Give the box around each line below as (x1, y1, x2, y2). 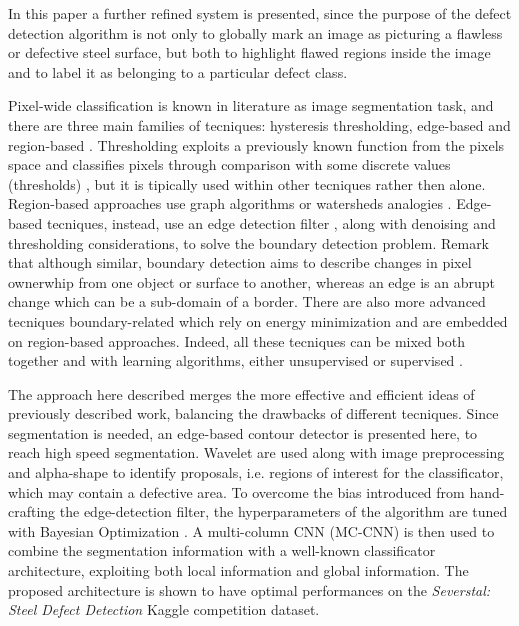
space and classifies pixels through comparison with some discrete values (8, 154, 451, 175)
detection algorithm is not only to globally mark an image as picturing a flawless (8, 22, 503, 43)
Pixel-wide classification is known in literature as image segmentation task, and (8, 95, 494, 116)
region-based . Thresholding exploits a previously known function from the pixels (8, 134, 505, 155)
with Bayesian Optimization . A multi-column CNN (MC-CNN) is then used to (8, 520, 495, 541)
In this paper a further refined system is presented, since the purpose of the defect (8, 3, 512, 23)
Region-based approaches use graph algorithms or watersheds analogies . (8, 193, 452, 214)
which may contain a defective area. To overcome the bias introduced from (8, 481, 465, 502)
